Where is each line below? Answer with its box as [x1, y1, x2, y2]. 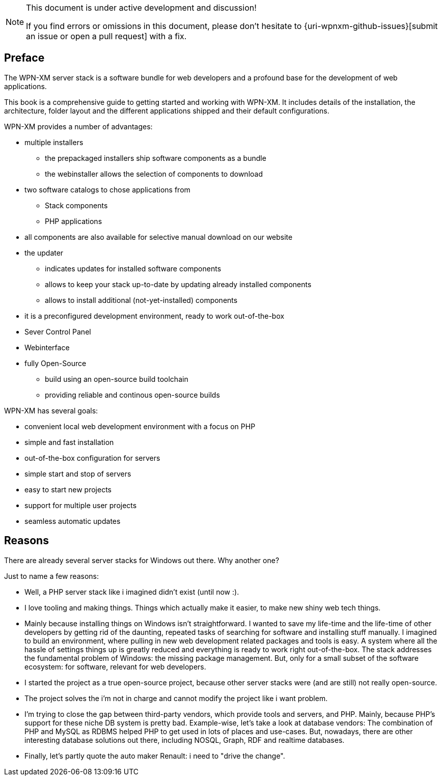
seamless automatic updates [24, 516, 121, 525]
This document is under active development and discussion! [26, 3, 257, 13]
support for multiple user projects [24, 500, 137, 510]
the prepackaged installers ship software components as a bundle [45, 153, 266, 162]
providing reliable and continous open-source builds [45, 390, 220, 399]
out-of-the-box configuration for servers [24, 453, 160, 462]
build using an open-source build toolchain [45, 374, 188, 383]
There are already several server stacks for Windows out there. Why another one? [4, 555, 280, 565]
